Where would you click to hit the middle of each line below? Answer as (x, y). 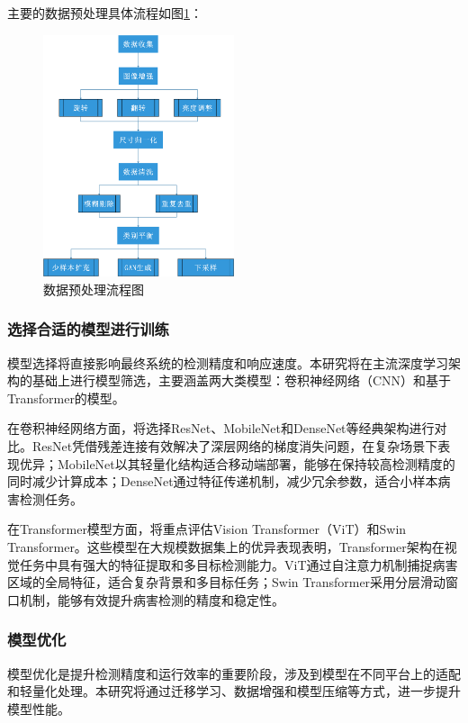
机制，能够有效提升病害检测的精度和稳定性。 (152, 599)
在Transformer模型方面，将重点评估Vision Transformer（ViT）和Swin (207, 529)
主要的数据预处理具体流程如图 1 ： (105, 13)
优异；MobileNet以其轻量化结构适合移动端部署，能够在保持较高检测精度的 (237, 463)
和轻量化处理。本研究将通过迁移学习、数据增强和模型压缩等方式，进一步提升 (234, 691)
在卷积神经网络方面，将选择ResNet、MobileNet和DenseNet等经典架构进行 (221, 428)
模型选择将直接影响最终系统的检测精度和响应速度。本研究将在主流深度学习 (228, 362)
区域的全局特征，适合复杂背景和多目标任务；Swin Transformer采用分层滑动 (227, 582)
